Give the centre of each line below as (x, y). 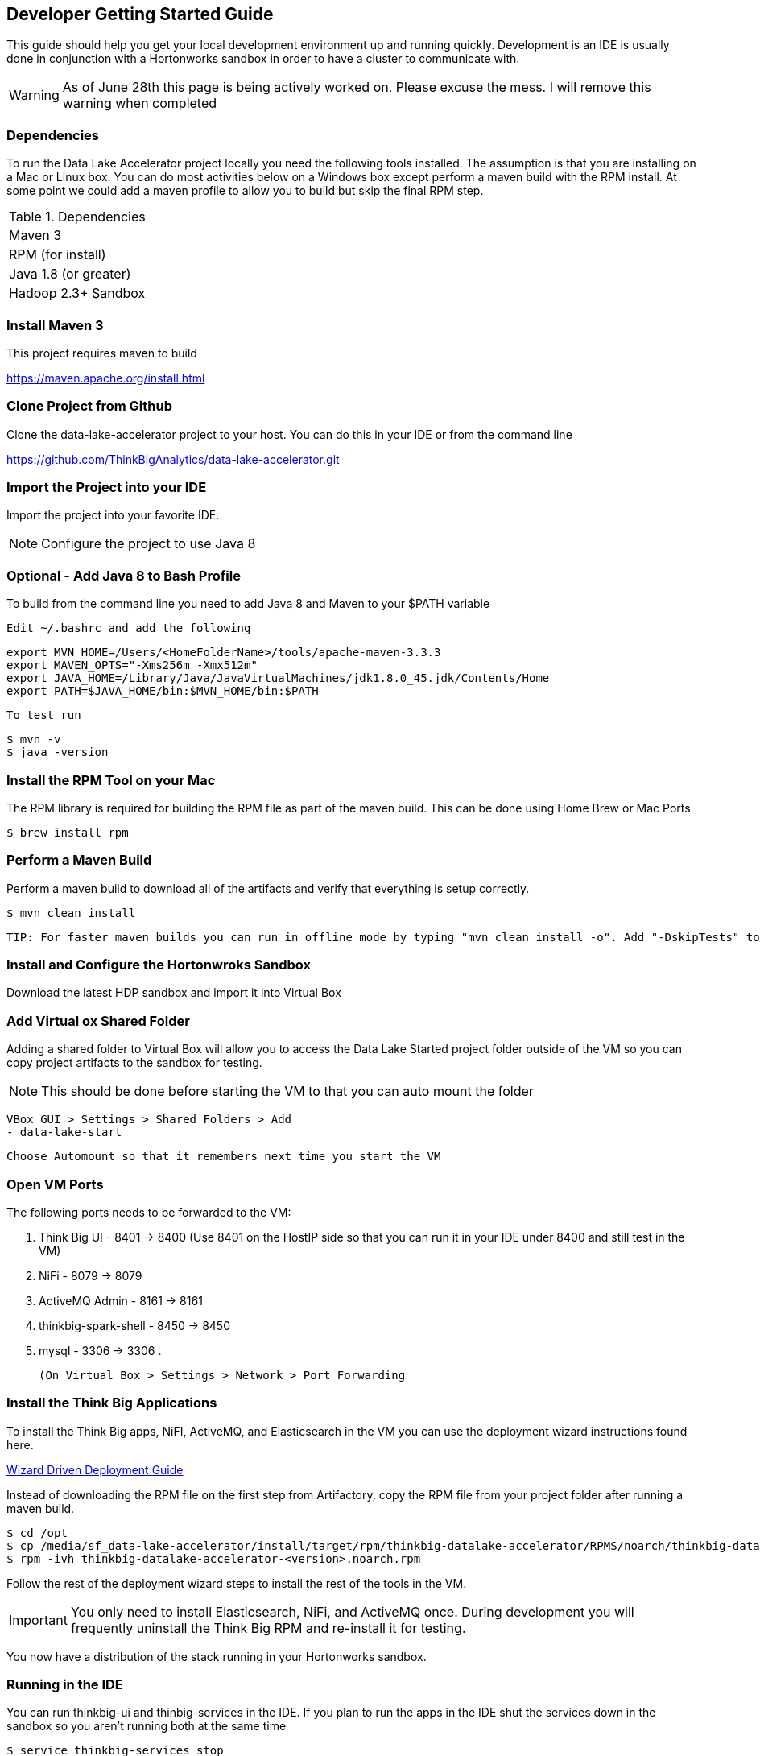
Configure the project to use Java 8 (149, 544)
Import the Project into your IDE (107, 488)
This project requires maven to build (102, 353)
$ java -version (58, 752)
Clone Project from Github (89, 406)
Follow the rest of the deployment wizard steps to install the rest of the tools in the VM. (237, 1583)
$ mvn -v (34, 740)
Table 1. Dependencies (77, 217)
